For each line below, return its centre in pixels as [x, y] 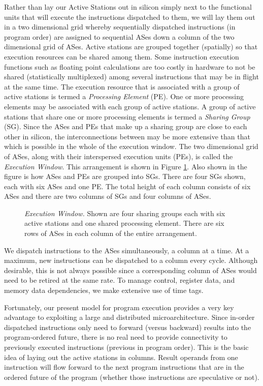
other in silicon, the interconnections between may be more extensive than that [127, 136]
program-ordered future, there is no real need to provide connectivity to [116, 337]
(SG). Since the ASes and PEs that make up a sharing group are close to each [126, 126]
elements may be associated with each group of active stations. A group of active [130, 106]
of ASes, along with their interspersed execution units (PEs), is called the [119, 156]
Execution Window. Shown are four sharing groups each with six [125, 213]
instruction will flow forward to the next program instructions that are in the [124, 367]
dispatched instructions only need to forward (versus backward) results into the [128, 327]
